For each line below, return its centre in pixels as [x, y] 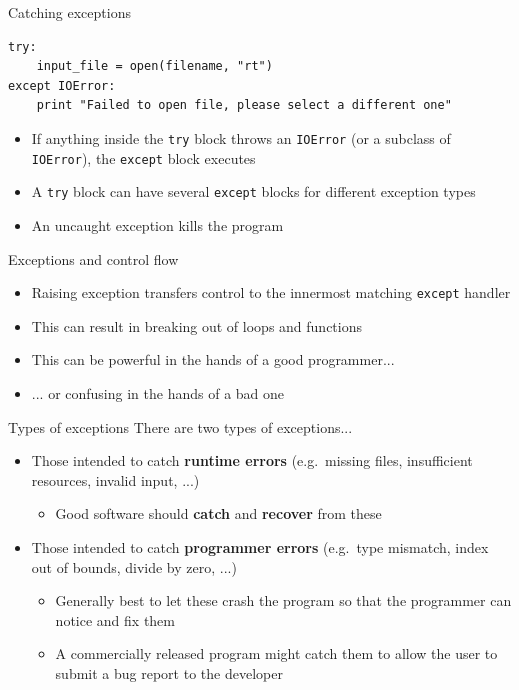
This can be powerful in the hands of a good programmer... [213, 359]
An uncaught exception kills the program [157, 224]
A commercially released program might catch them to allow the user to [276, 653]
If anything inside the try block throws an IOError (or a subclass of [241, 137]
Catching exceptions [69, 12]
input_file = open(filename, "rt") [154, 66]
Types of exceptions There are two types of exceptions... [180, 426]
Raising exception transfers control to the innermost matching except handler [271, 292]
